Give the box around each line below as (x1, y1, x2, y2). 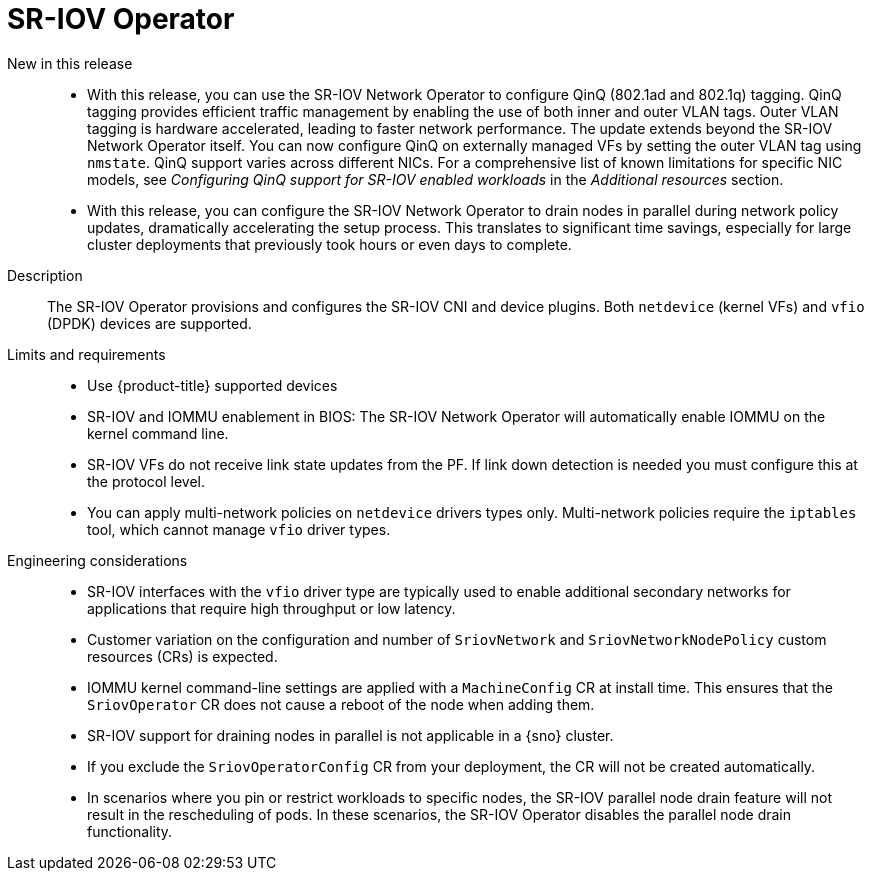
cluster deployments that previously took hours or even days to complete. (87, 235, 572, 253)
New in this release (7, 54, 133, 72)
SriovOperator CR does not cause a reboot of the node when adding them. (87, 695, 595, 713)
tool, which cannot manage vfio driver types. (87, 520, 391, 538)
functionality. (87, 822, 173, 840)
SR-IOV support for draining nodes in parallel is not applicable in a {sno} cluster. (87, 726, 614, 744)
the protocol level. (87, 472, 205, 490)
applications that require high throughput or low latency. (87, 599, 456, 617)
